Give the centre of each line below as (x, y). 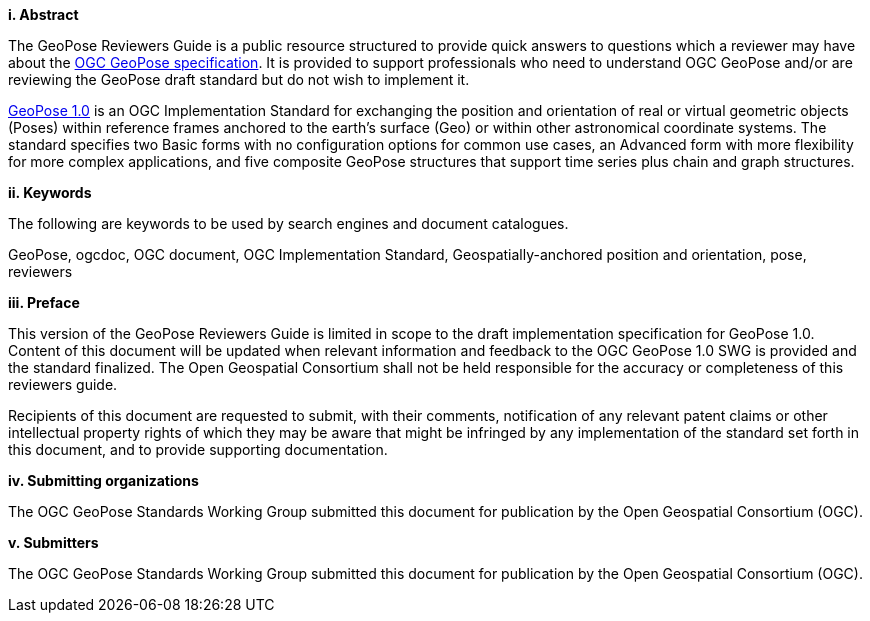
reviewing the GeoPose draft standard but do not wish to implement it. (239, 79)
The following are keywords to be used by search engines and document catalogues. (288, 223)
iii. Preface (44, 302)
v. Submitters (53, 542)
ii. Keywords (50, 192)
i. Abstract (43, 14)
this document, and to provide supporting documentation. (198, 449)
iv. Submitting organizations (103, 480)
